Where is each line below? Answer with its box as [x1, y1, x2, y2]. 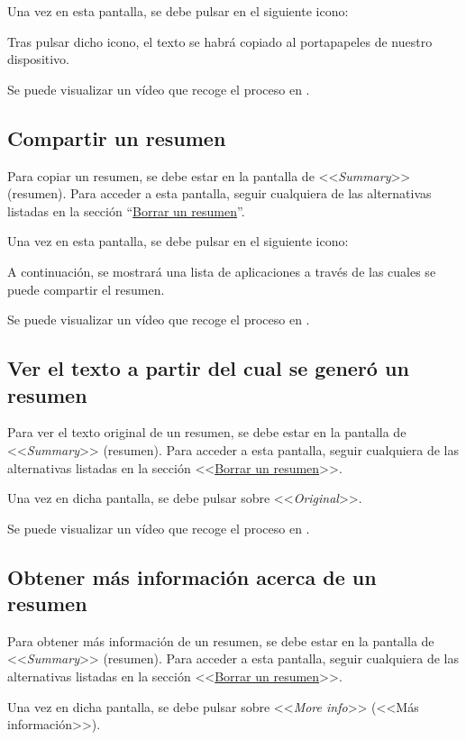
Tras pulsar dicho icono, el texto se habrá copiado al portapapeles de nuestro [7, 32, 433, 50]
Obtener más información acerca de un [7, 562, 377, 590]
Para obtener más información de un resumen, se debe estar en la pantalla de [7, 631, 434, 650]
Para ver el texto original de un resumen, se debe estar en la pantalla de [7, 423, 407, 442]
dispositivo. [7, 50, 70, 69]
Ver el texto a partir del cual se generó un [7, 354, 409, 382]
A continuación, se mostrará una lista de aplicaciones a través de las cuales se [7, 261, 436, 280]
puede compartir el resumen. [7, 279, 165, 298]
